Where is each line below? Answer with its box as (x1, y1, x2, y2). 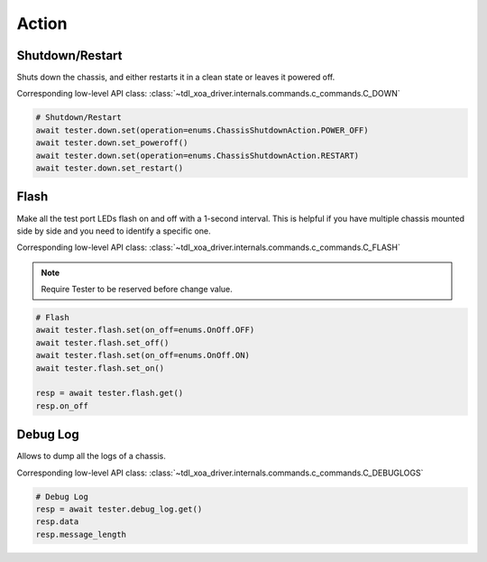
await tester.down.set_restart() (35, 163, 184, 173)
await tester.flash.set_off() (35, 337, 170, 347)
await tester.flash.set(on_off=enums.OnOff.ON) (35, 350, 250, 361)
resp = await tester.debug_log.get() (35, 504, 203, 514)
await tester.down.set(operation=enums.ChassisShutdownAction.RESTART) (35, 150, 360, 161)
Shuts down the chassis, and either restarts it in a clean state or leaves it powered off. (16, 72, 335, 83)
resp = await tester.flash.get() (35, 388, 184, 399)
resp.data (35, 517, 79, 527)
